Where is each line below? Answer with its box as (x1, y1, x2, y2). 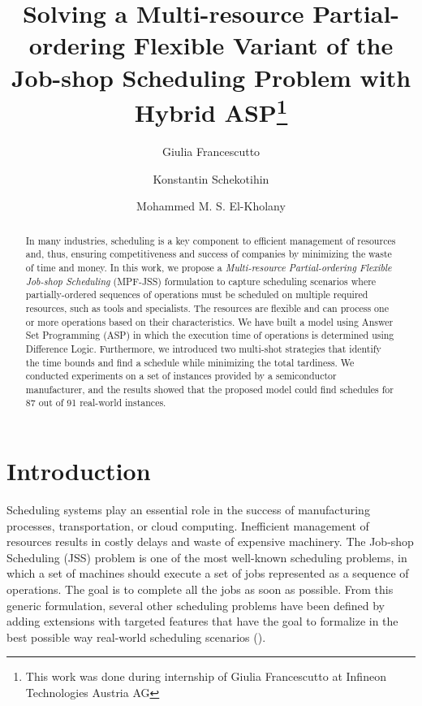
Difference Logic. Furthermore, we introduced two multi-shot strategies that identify (25, 341, 381, 355)
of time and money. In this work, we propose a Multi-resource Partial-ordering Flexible (25, 260, 392, 274)
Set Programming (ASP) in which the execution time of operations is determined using (25, 328, 394, 342)
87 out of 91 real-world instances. (25, 396, 166, 409)
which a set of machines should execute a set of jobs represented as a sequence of (6, 565, 409, 582)
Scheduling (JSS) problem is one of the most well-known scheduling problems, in (6, 548, 407, 565)
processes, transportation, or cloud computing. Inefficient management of (6, 517, 369, 534)
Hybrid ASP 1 (134, 92, 288, 129)
